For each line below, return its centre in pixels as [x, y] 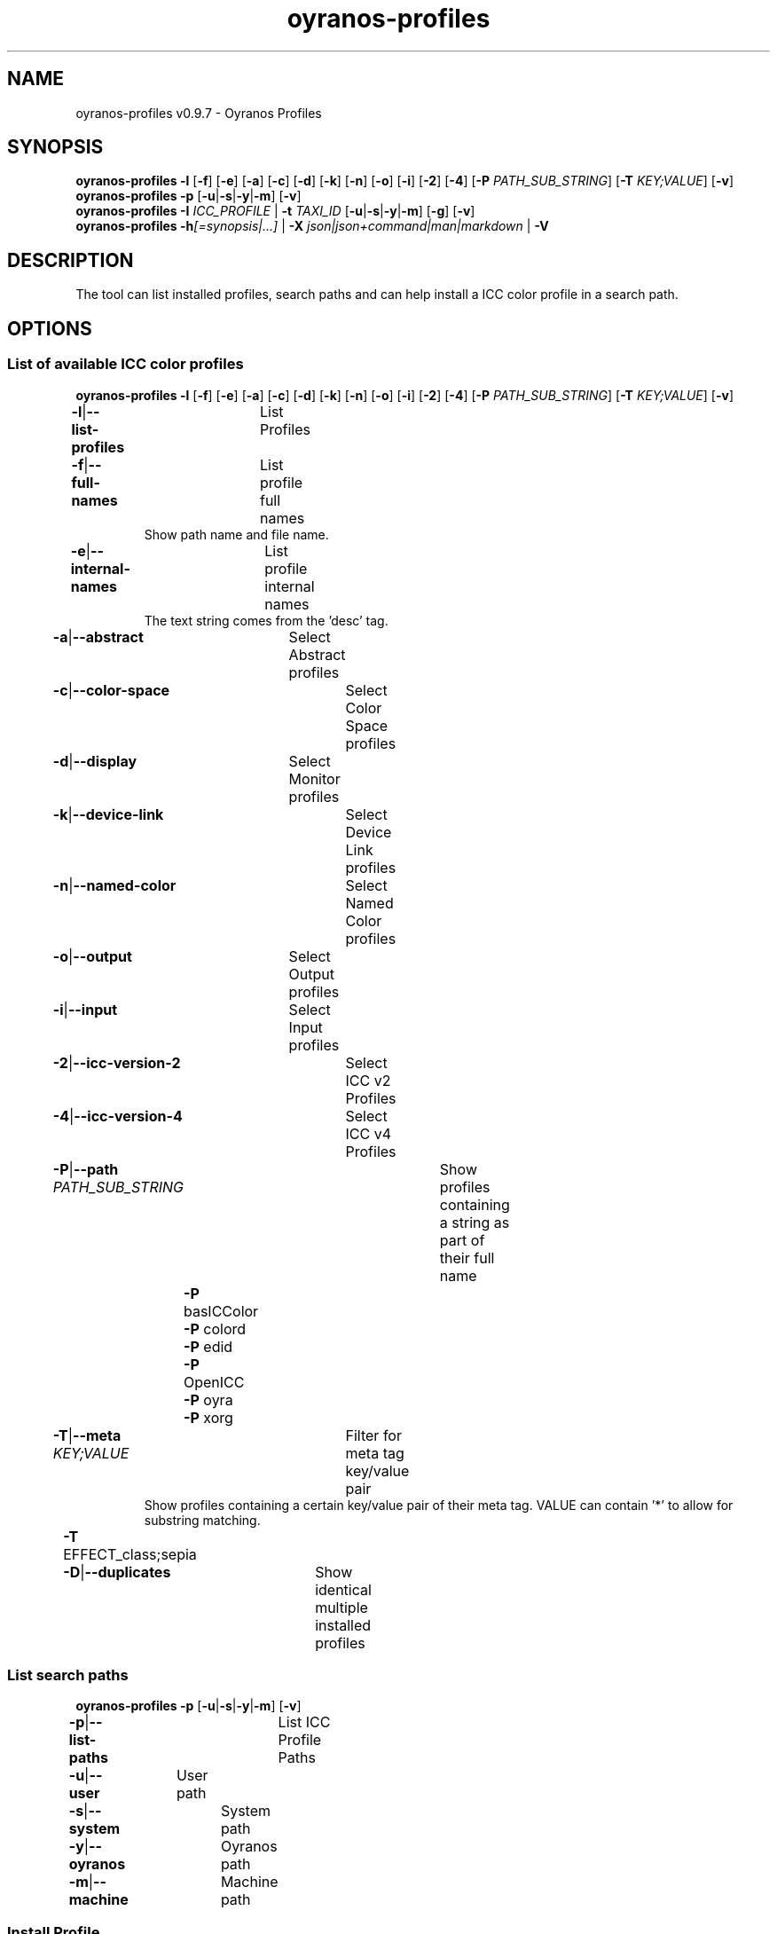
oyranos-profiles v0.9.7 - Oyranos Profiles [199, 113]
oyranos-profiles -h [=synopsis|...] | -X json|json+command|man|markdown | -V [312, 226]
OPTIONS [50, 328]
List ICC [304, 1722]
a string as [475, 1222]
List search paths [68, 1675]
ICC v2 [368, 1080]
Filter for [373, 1435]
